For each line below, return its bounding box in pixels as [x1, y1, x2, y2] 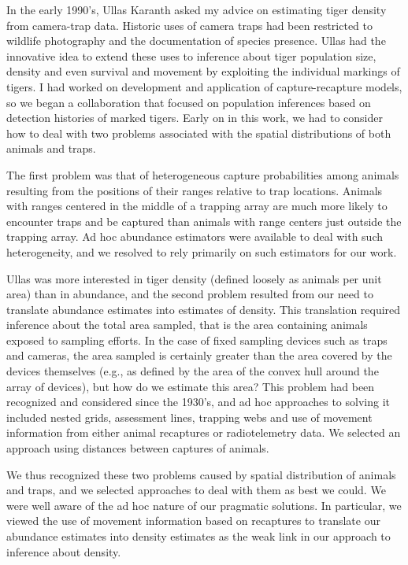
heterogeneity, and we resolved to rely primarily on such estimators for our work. [6, 243, 397, 260]
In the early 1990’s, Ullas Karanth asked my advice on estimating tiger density [6, 2, 387, 17]
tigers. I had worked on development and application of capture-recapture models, [6, 78, 402, 94]
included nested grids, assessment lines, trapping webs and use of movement [6, 408, 373, 425]
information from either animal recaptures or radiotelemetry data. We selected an [6, 424, 401, 441]
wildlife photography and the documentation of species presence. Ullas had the [6, 32, 386, 49]
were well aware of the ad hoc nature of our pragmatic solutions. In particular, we [6, 497, 402, 513]
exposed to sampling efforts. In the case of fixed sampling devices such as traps [6, 331, 388, 348]
